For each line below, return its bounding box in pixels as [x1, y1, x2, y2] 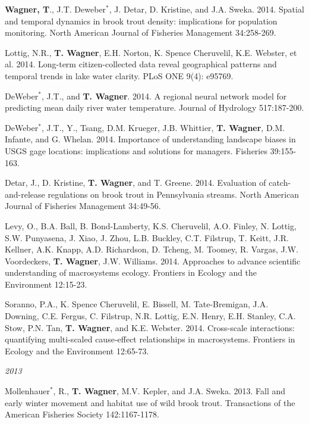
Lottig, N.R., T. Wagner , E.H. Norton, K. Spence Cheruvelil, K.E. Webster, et [5, 46, 297, 58]
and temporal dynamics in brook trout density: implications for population [5, 14, 278, 27]
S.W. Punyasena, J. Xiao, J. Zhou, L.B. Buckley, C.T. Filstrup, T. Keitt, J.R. [5, 231, 289, 244]
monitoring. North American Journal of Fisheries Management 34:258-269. [5, 26, 276, 39]
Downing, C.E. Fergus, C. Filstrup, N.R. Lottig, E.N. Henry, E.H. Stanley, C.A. [5, 310, 296, 322]
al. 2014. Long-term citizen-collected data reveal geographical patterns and [5, 58, 277, 70]
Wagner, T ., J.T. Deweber [5, 3, 106, 15]
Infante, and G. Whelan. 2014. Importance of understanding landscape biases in [5, 133, 296, 145]
